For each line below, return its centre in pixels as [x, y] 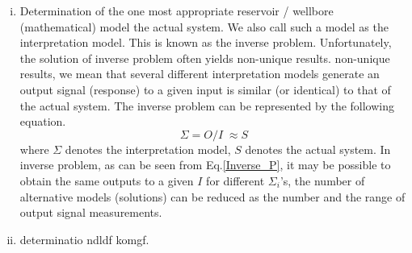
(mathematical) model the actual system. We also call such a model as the [204, 26]
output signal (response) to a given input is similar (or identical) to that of [205, 89]
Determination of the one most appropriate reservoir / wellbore [177, 10]
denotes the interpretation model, [148, 149]
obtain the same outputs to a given [107, 180]
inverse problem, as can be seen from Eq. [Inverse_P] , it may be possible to [205, 165]
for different [235, 180]
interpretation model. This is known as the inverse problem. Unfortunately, [206, 42]
